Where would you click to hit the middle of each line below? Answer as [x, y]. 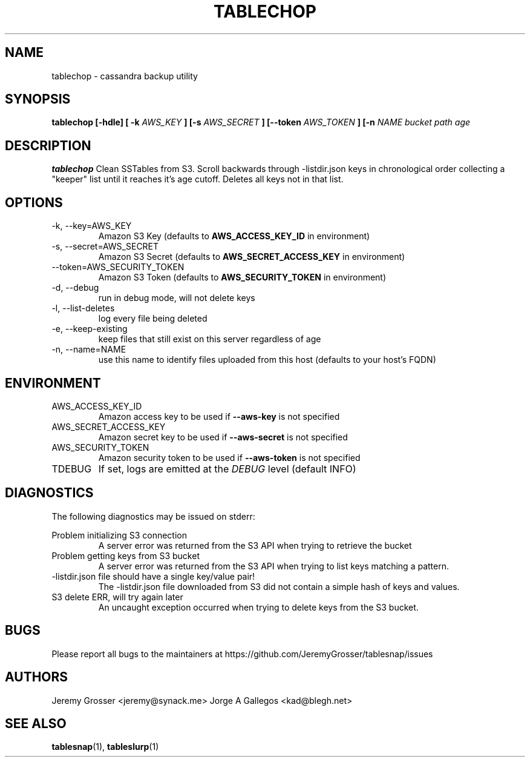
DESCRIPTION [48, 145]
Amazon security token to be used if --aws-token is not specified [229, 457]
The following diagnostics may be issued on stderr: [153, 516]
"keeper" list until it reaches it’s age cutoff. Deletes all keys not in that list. [198, 179]
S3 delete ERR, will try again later [117, 597]
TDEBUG [72, 469]
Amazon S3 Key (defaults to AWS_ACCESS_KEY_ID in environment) [234, 236]
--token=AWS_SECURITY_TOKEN [118, 267]
